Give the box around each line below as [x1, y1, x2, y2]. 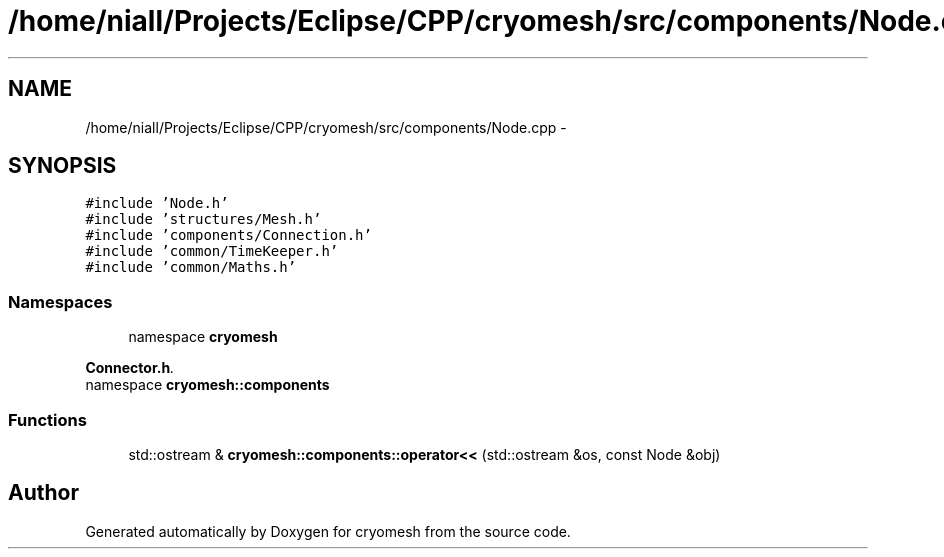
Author [8, 480, 79, 506]
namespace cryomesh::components [85, 376, 330, 394]
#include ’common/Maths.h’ [85, 259, 297, 276]
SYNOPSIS [8, 153, 117, 179]
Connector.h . [85, 359, 175, 377]
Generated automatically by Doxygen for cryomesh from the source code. [85, 522, 571, 540]
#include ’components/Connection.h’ [85, 227, 372, 244]
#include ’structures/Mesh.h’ [85, 211, 322, 228]
